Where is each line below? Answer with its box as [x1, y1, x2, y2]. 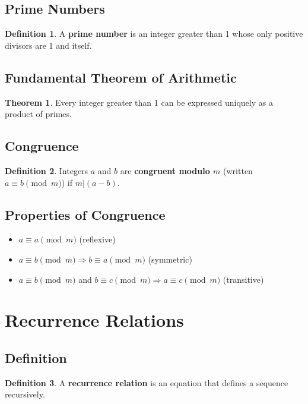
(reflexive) [79, 233, 116, 245]
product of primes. [5, 108, 72, 120]
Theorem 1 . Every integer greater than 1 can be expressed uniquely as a [5, 96, 273, 108]
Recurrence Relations [5, 308, 184, 332]
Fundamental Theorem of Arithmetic [5, 68, 237, 86]
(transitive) [223, 273, 264, 285]
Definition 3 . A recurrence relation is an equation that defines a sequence [5, 376, 288, 389]
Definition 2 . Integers [5, 164, 88, 176]
